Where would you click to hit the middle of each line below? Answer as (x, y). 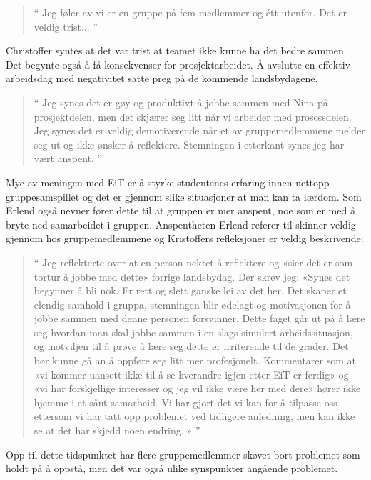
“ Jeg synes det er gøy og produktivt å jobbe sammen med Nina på (181, 102)
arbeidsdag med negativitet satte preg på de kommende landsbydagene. (162, 78)
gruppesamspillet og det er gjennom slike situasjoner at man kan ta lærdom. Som (184, 196)
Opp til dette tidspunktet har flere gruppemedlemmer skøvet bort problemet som (183, 454)
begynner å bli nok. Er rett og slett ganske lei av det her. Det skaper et (190, 290)
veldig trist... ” (66, 26)
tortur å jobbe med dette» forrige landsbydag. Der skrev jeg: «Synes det (192, 276)
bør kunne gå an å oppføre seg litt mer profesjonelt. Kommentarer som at (195, 360)
